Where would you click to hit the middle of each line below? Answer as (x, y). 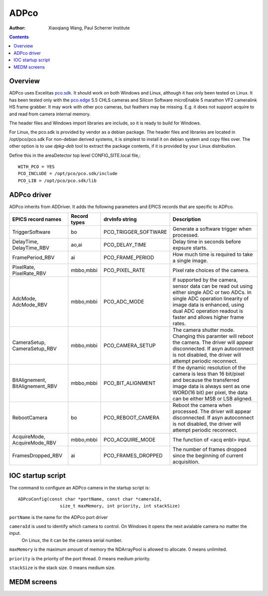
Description (187, 219)
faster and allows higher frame (208, 317)
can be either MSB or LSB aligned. (213, 399)
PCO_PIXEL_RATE (124, 270)
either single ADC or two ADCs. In (212, 292)
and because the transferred (206, 380)
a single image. (190, 260)
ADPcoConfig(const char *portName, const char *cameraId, (90, 499)
